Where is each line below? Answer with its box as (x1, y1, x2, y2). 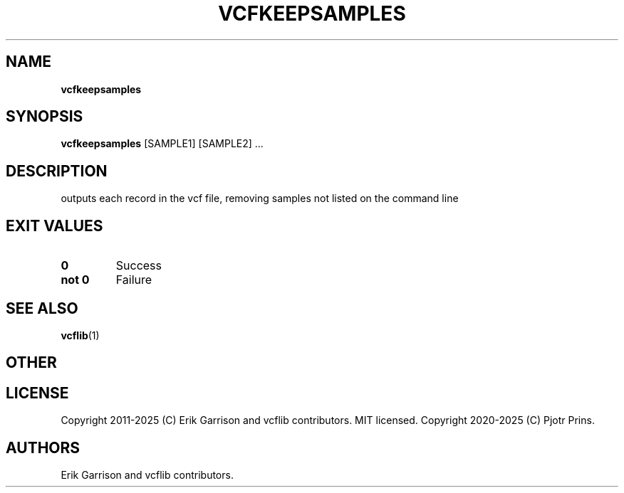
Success (115, 258, 162, 273)
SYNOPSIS (6, 107, 83, 126)
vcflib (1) (61, 329, 100, 341)
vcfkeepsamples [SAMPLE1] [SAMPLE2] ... (61, 137, 264, 150)
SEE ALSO (6, 299, 78, 317)
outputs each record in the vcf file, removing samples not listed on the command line (61, 192, 459, 205)
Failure (115, 272, 152, 287)
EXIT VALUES (6, 216, 103, 235)
